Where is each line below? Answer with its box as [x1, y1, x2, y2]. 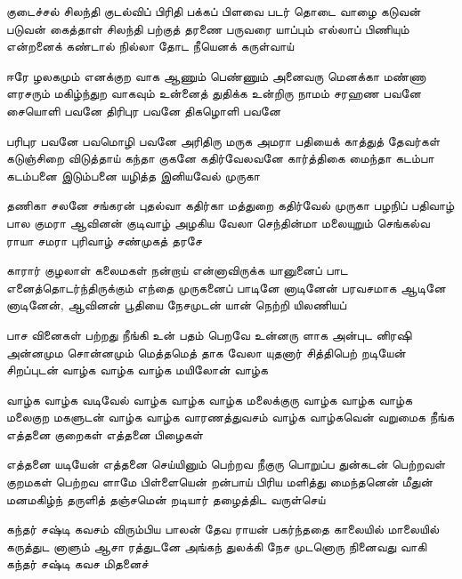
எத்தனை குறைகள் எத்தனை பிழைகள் [6, 424, 203, 443]
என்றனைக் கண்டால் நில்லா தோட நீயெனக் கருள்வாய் [6, 36, 295, 55]
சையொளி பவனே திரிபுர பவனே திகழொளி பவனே [6, 101, 281, 119]
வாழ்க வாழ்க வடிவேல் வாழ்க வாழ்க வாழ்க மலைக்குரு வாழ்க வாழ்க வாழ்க [6, 390, 413, 408]
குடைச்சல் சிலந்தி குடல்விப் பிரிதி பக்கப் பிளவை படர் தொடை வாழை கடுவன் [6, 2, 421, 20]
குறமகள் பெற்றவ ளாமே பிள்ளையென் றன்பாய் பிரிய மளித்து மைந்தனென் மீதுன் [6, 472, 433, 491]
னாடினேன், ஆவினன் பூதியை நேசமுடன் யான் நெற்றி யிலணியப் [6, 295, 347, 314]
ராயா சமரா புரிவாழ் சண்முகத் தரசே [6, 230, 202, 249]
